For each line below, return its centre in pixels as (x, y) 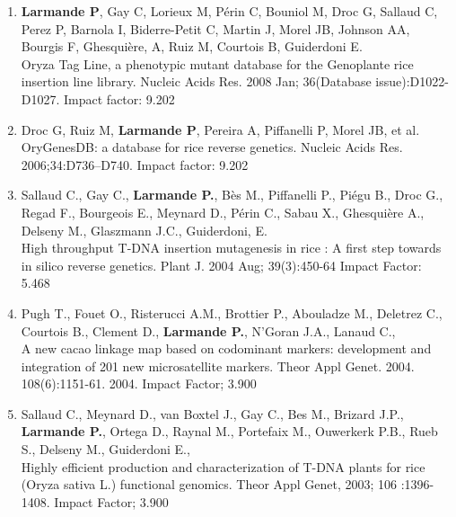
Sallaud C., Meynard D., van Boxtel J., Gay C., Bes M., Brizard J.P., (212, 413)
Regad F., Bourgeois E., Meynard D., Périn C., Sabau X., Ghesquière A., (223, 212)
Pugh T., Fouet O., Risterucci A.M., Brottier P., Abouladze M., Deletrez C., (232, 312)
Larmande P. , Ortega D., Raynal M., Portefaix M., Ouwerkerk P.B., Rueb (229, 431)
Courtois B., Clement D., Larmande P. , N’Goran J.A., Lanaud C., (208, 330)
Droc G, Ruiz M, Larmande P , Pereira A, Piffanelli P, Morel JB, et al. (220, 129)
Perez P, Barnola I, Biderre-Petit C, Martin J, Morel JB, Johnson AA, (215, 28)
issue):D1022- (412, 81)
